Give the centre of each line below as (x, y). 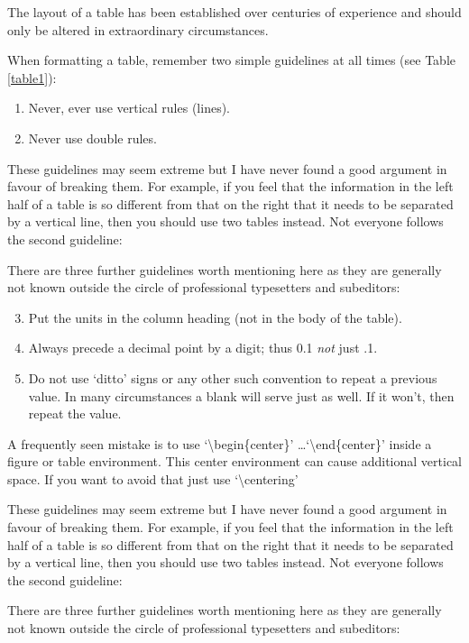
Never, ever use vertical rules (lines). (129, 108)
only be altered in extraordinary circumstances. (138, 29)
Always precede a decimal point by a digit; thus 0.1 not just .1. (203, 348)
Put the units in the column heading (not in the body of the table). (215, 317)
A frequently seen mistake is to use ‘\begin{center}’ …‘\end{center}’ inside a (220, 443)
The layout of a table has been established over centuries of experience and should (234, 12)
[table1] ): (32, 77)
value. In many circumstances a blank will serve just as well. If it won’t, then (241, 395)
